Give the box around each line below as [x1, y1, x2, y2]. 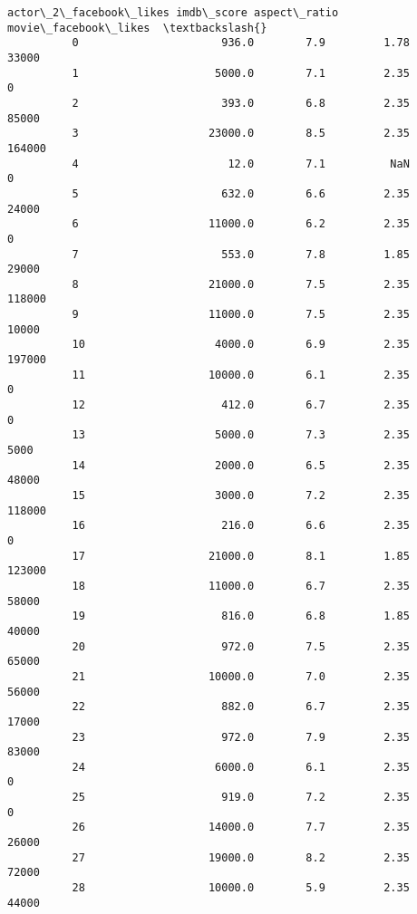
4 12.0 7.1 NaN [72, 157, 410, 170]
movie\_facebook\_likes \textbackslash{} [7, 21, 267, 34]
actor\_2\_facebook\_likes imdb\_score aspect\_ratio [7, 6, 339, 19]
